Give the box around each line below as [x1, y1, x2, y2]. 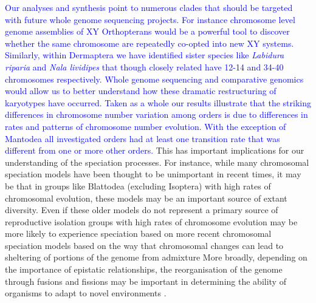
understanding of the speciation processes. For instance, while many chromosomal [5, 155, 309, 168]
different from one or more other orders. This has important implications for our [5, 144, 304, 157]
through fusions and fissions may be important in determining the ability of [5, 274, 286, 287]
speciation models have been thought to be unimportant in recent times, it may [5, 168, 301, 180]
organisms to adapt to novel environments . [5, 287, 167, 299]
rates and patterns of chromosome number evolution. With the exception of [5, 120, 286, 132]
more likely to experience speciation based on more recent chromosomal [5, 227, 272, 240]
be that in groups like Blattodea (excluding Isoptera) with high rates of [5, 179, 271, 192]
